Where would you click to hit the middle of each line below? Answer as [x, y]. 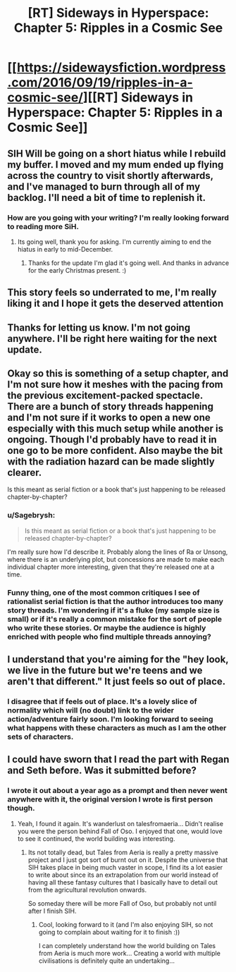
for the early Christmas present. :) [77, 270]
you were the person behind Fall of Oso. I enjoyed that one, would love [120, 831]
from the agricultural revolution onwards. [87, 890]
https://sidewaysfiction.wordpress [121, 68]
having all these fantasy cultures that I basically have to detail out [123, 882]
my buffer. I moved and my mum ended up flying [116, 165]
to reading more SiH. [43, 226]
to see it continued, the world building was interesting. [96, 838]
